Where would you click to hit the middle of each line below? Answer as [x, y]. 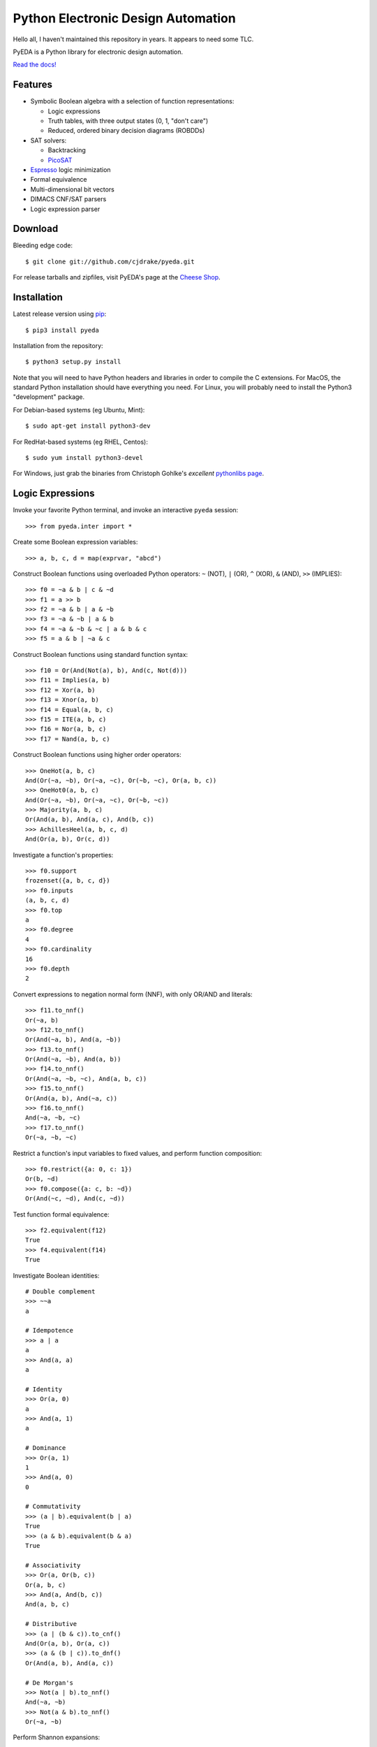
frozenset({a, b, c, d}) [68, 881]
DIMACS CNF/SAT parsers [68, 199]
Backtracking [67, 150]
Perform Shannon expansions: [57, 1737]
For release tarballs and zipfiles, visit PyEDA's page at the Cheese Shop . [117, 277]
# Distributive [51, 1624]
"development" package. [49, 397]
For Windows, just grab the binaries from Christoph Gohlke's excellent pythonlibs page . [139, 473]
